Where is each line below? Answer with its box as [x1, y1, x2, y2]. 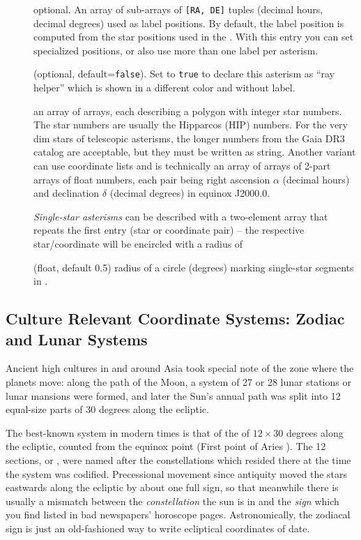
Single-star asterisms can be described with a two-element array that [33, 209, 328, 223]
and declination [33, 186, 100, 200]
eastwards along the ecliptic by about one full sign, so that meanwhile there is [6, 480, 339, 495]
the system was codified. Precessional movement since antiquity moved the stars [6, 466, 348, 481]
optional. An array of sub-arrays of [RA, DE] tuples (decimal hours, [33, 2, 323, 16]
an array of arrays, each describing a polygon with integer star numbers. [33, 103, 342, 118]
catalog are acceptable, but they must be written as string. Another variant [33, 144, 356, 159]
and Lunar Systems [6, 328, 148, 350]
